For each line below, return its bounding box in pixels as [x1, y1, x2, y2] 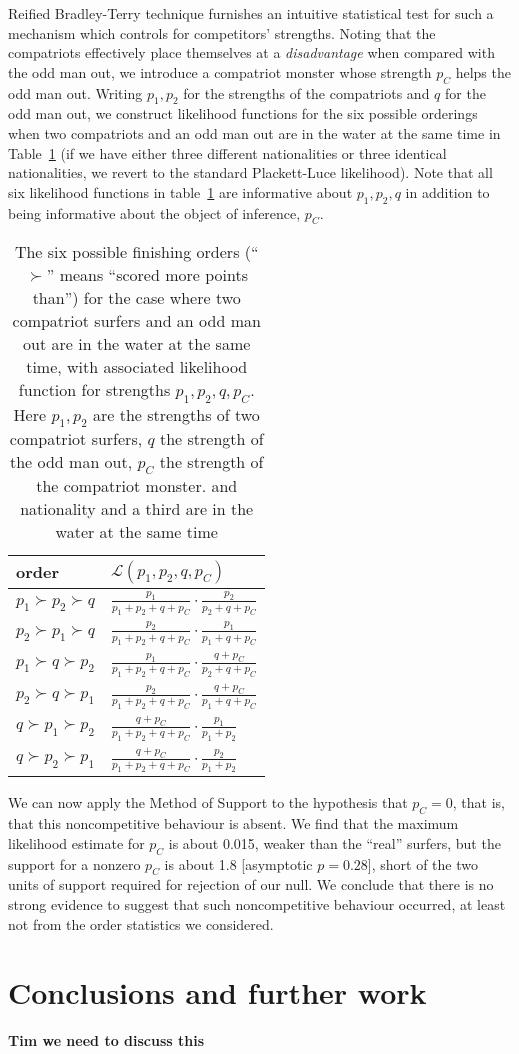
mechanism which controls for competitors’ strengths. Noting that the [8, 22, 436, 43]
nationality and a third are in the [20, 496, 254, 520]
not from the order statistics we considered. [8, 913, 274, 934]
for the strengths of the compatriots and [183, 82, 430, 103]
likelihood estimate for [8, 832, 145, 853]
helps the [455, 61, 511, 82]
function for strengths [18, 378, 171, 402]
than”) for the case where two [32, 286, 241, 310]
